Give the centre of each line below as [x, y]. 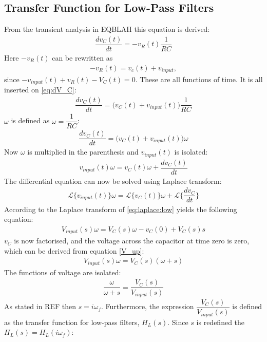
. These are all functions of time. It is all [199, 79]
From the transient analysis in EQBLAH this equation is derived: [107, 29]
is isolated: [191, 152]
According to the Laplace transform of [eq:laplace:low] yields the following [121, 209]
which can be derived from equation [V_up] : [74, 250]
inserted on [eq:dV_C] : [40, 90]
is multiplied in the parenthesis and [83, 152]
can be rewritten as [82, 57]
